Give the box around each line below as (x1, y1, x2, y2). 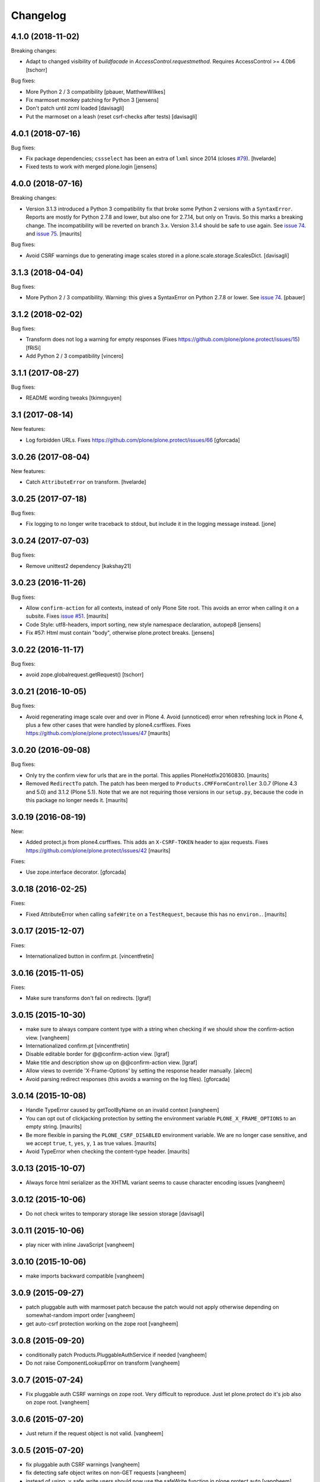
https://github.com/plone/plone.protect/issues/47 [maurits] (25, 730, 171, 737)
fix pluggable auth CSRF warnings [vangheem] (25, 1461, 140, 1468)
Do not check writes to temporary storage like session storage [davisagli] (25, 1210, 204, 1218)
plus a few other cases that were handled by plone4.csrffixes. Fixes (25, 721, 191, 729)
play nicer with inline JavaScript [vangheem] (25, 1241, 135, 1248)
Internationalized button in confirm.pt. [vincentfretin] (25, 952, 154, 960)
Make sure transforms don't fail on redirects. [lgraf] (25, 995, 151, 1002)
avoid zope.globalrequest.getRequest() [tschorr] (25, 671, 144, 678)
